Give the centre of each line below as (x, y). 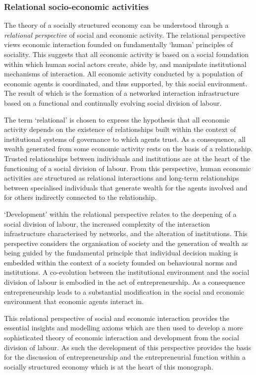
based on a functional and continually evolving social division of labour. (113, 102)
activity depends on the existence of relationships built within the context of (120, 129)
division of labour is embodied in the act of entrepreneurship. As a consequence (125, 282)
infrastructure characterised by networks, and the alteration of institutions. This (126, 233)
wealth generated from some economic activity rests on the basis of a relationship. (128, 149)
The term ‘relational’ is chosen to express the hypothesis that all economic (117, 119)
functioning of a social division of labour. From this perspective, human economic (128, 168)
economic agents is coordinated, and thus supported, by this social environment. (126, 83)
